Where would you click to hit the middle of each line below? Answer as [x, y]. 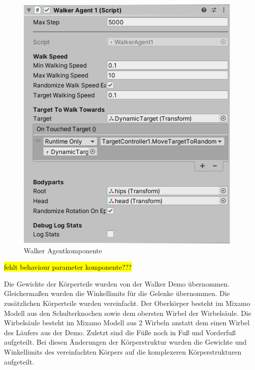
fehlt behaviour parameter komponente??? [68, 267]
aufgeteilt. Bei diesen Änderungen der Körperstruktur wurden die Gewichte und [125, 342]
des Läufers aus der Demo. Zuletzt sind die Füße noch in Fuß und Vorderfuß [120, 332]
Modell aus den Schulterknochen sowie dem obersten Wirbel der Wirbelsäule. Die [128, 313]
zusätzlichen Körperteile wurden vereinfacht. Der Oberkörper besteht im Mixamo [127, 303]
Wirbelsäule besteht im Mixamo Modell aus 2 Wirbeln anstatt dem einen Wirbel [127, 323]
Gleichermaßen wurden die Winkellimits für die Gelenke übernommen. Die [117, 293]
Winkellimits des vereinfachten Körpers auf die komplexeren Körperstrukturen [123, 351]
